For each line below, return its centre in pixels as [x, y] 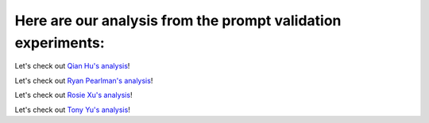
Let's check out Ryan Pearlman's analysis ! [84, 80]
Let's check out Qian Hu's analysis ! [72, 66]
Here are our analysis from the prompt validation [178, 20]
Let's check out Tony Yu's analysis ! [72, 110]
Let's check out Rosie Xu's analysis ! [73, 95]
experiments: [60, 43]
